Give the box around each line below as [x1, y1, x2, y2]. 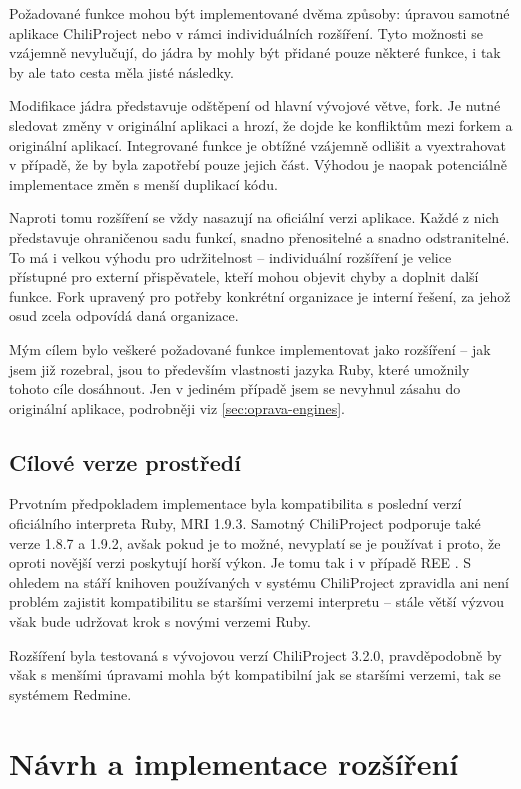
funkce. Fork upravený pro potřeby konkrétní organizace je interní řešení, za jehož [9, 285, 511, 306]
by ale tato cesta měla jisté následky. [9, 61, 234, 82]
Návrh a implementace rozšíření [9, 742, 459, 783]
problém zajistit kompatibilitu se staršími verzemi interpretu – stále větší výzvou [9, 591, 504, 612]
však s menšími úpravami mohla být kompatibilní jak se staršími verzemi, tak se [9, 664, 501, 685]
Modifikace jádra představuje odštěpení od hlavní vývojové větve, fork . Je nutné [9, 95, 501, 116]
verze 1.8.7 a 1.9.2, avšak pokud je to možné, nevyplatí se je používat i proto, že [9, 532, 501, 553]
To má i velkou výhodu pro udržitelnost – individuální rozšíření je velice [9, 246, 452, 267]
